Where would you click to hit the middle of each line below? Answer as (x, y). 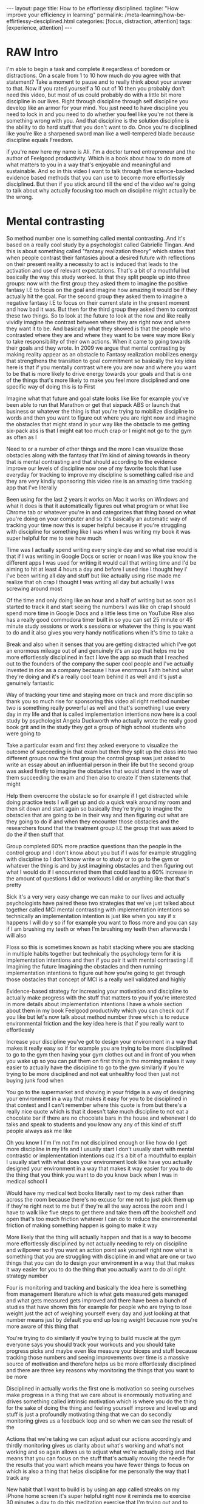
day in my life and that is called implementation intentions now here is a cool (102, 714)
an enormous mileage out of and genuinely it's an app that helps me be (95, 650)
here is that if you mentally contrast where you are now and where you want (101, 367)
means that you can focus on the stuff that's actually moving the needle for (100, 1458)
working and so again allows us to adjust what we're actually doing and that (101, 1452)
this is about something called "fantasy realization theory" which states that (101, 251)
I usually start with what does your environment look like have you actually (99, 1162)
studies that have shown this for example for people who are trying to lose (99, 1307)
